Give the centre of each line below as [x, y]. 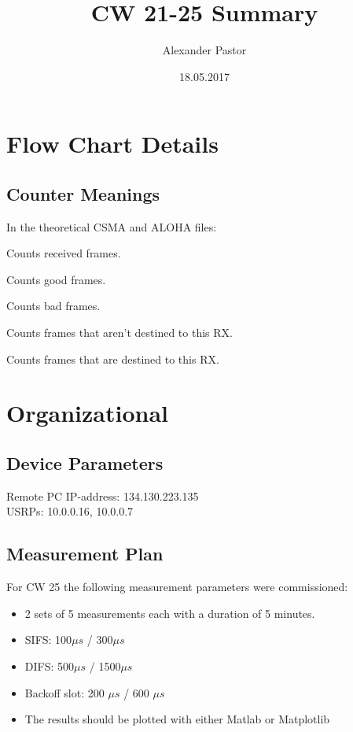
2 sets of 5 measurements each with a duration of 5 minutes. [170, 613]
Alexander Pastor [204, 50]
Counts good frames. [56, 279]
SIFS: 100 [48, 640]
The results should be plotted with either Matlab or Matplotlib [177, 719]
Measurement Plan [85, 554]
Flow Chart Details [112, 144]
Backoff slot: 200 [64, 692]
